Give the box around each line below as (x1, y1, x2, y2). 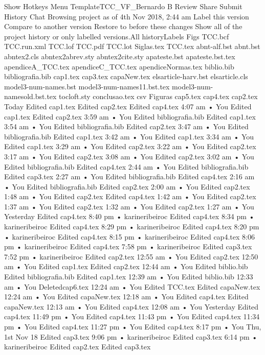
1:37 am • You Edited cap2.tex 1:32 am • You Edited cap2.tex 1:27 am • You (4, 201, 254, 211)
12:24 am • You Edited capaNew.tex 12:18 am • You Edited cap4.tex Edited (4, 291, 249, 302)
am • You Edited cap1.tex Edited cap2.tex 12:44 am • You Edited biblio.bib (4, 261, 248, 272)
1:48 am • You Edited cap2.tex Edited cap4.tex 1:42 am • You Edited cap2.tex (4, 191, 256, 202)
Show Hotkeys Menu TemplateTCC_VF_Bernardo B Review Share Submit (4, 1, 242, 11)
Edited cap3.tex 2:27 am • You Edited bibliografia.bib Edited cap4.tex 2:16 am (4, 171, 255, 182)
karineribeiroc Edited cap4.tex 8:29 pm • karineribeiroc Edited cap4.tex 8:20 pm (4, 221, 259, 232)
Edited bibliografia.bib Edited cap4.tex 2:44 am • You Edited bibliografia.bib (4, 161, 249, 172)
